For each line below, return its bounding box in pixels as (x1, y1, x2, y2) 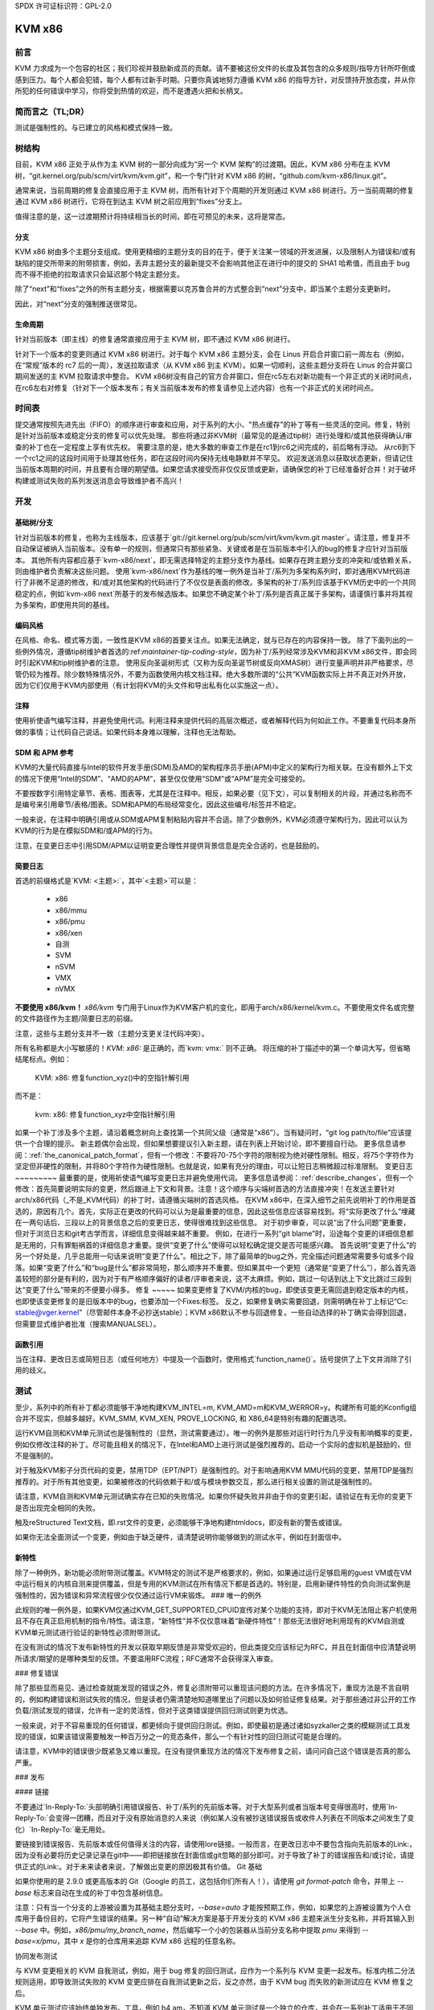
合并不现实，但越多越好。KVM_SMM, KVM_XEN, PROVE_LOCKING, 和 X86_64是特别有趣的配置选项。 (14, 1413, 351, 1423)
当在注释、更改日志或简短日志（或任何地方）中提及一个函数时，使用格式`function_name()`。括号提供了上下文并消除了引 (14, 1355, 412, 1364)
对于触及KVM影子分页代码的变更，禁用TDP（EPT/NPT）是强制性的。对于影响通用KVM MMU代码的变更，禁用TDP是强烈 (14, 1466, 414, 1475)
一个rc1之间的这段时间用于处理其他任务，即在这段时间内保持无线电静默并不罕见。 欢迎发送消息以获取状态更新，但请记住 (14, 453, 414, 462)
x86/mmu (55, 905, 88, 915)
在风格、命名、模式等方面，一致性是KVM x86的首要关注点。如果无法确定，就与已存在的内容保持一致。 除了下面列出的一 (14, 635, 414, 645)
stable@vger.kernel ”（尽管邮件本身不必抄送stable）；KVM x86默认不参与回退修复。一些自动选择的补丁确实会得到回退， (14, 1307, 411, 1318)
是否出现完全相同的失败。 (14, 1503, 100, 1512)
